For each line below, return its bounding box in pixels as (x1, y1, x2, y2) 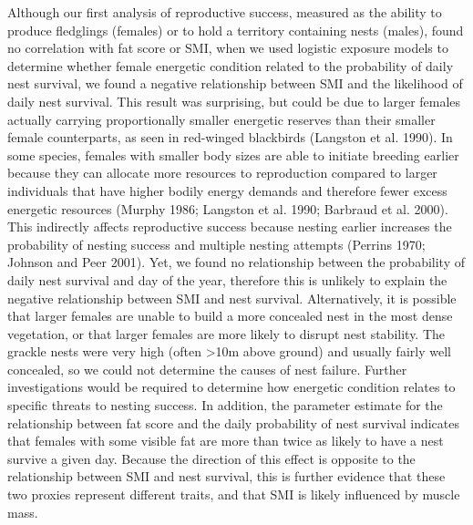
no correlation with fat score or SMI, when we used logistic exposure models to (7, 38, 448, 57)
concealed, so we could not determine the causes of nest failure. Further (7, 359, 407, 378)
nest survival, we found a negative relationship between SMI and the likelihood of (7, 74, 463, 93)
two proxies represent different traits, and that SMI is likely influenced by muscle (7, 485, 460, 504)
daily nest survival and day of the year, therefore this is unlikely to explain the (7, 270, 447, 289)
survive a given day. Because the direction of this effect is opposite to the (7, 448, 416, 468)
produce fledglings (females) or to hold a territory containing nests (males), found (7, 20, 464, 39)
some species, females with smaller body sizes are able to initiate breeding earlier (7, 145, 459, 164)
